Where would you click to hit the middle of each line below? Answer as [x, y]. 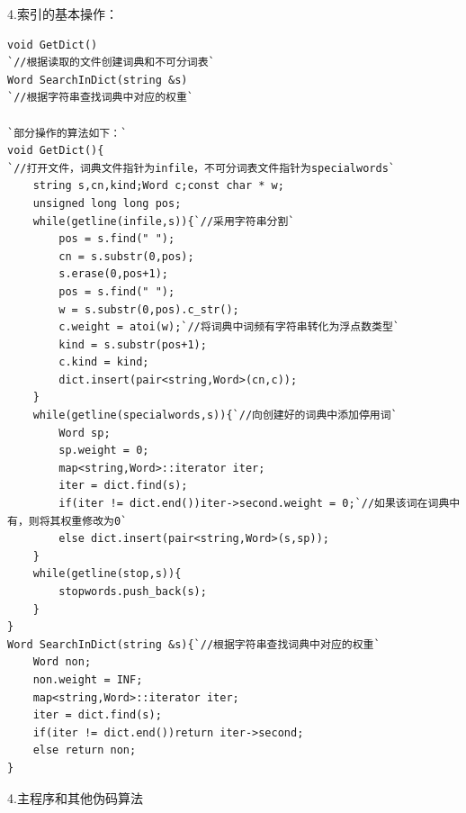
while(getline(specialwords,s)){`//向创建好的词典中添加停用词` [215, 416]
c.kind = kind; [104, 362]
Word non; [62, 662]
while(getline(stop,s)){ [107, 574]
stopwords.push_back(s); [133, 592]
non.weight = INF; [88, 679]
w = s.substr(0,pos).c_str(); [149, 309]
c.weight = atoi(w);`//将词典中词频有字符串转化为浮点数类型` [229, 327]
